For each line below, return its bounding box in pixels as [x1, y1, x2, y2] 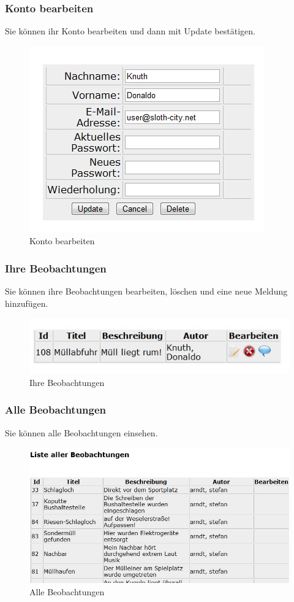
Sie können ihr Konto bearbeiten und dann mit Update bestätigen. [5, 25, 255, 37]
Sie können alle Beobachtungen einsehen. [5, 426, 158, 439]
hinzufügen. [5, 296, 48, 309]
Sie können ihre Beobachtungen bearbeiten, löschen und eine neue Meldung [5, 285, 288, 298]
